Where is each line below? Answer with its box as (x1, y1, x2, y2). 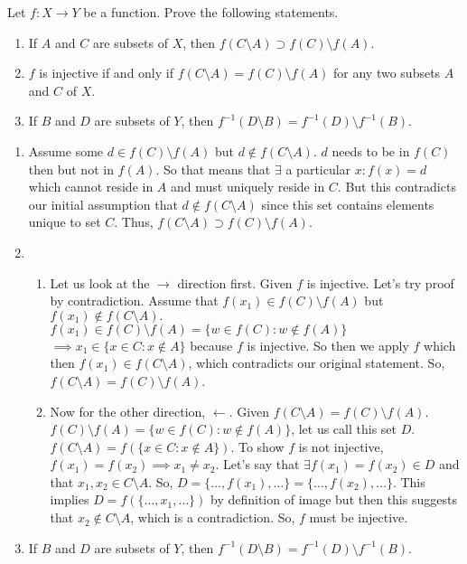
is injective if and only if (39, 63, 173, 82)
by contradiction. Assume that (50, 291, 219, 310)
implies (50, 490, 89, 509)
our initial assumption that (28, 194, 178, 213)
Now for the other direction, (50, 401, 206, 420)
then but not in (28, 159, 114, 178)
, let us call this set (291, 419, 397, 438)
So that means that (163, 159, 271, 178)
